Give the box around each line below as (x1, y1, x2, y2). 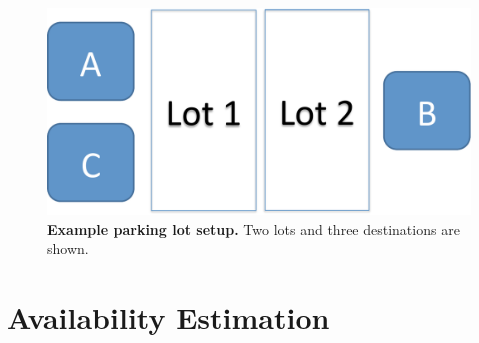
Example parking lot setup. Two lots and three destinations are (47, 218, 460, 239)
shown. (47, 238, 89, 259)
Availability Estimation (7, 297, 330, 337)
